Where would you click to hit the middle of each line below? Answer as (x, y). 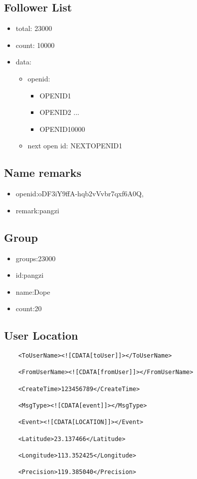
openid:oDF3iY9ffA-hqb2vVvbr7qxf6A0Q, (80, 194)
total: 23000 (34, 28)
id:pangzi (30, 275)
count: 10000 (35, 45)
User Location (41, 335)
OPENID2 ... (59, 112)
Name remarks (43, 173)
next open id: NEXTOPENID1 (75, 146)
